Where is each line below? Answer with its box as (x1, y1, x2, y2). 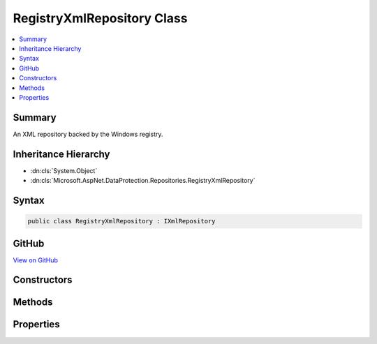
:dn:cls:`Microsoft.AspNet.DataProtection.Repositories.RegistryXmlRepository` (30, 177, 256, 185)
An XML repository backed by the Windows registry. (13, 130, 163, 138)
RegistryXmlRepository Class (13, 10, 188, 26)
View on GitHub (13, 255, 59, 264)
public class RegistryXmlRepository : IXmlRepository (27, 217, 216, 225)
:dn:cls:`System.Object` (30, 166, 98, 174)
